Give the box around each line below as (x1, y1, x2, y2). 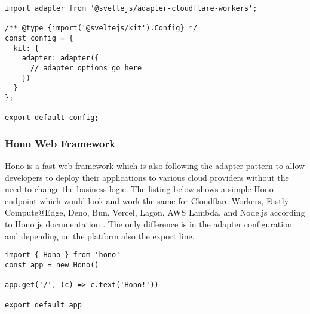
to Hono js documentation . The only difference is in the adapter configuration (5, 218, 292, 230)
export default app (5, 300, 82, 309)
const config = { (5, 33, 73, 42)
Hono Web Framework (5, 136, 116, 150)
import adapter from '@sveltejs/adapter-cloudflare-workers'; (5, 4, 257, 13)
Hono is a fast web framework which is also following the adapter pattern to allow (5, 159, 305, 172)
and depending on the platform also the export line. (5, 229, 195, 242)
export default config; (5, 113, 99, 122)
